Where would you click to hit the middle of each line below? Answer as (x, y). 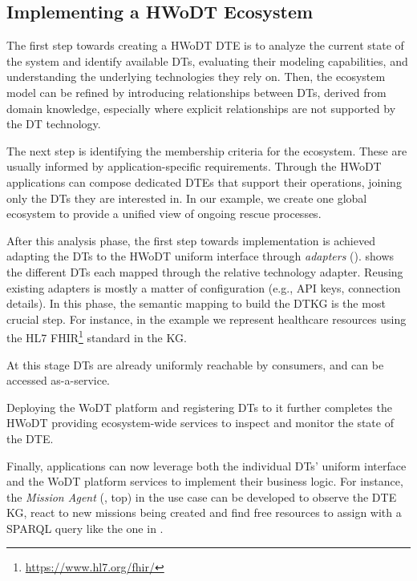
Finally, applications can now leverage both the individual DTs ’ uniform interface (206, 465)
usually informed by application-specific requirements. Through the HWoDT (194, 166)
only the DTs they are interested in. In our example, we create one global (187, 198)
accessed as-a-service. (59, 380)
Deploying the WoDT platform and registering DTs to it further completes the (199, 407)
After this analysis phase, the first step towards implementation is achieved (191, 240)
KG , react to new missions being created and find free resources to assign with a (204, 512)
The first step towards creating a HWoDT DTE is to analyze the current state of (205, 45)
